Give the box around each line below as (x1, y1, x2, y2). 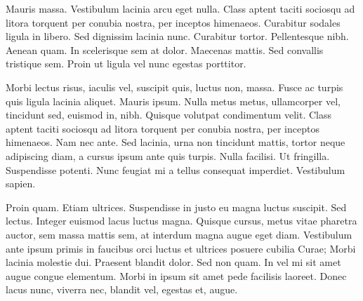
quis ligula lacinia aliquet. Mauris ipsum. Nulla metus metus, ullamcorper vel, (6, 93, 341, 108)
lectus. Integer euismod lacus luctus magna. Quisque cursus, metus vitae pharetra (6, 213, 357, 228)
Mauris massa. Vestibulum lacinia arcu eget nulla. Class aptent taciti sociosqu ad (6, 1, 355, 15)
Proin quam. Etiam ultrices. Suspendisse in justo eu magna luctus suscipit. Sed (6, 199, 347, 214)
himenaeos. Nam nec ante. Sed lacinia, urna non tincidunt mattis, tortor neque (6, 135, 345, 149)
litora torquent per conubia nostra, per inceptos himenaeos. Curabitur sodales (6, 15, 341, 29)
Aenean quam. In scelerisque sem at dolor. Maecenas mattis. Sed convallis (6, 42, 324, 57)
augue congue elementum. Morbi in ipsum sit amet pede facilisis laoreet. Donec (6, 268, 347, 283)
